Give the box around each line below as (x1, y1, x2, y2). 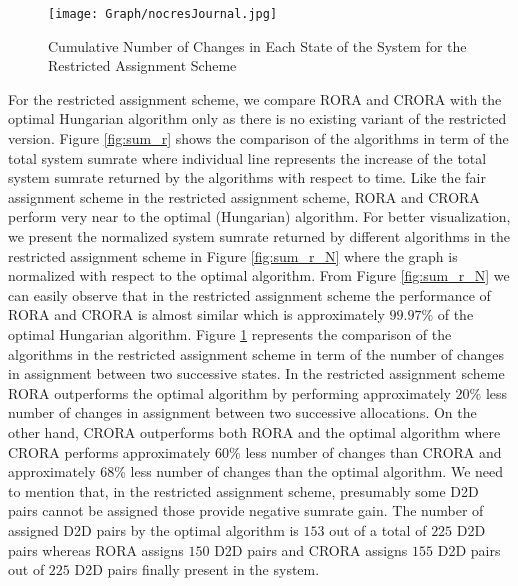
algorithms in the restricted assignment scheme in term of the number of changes (8, 343, 505, 364)
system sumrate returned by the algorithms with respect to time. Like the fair (8, 167, 486, 188)
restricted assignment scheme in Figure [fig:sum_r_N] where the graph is (8, 245, 458, 266)
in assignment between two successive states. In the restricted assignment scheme (8, 363, 505, 384)
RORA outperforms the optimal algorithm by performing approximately (8, 382, 451, 403)
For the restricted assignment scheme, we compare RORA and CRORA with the (8, 88, 502, 109)
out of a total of (329, 519, 427, 540)
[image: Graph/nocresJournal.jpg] (48, 7, 278, 21)
